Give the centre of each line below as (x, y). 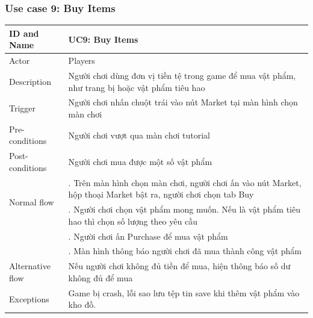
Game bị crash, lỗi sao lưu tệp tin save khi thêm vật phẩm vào (184, 292)
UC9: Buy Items (103, 39)
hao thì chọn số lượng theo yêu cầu (133, 221)
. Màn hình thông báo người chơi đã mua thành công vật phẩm (185, 251)
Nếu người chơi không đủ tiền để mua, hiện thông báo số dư (179, 266)
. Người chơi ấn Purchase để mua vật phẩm (148, 236)
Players (82, 61)
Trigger (23, 108)
